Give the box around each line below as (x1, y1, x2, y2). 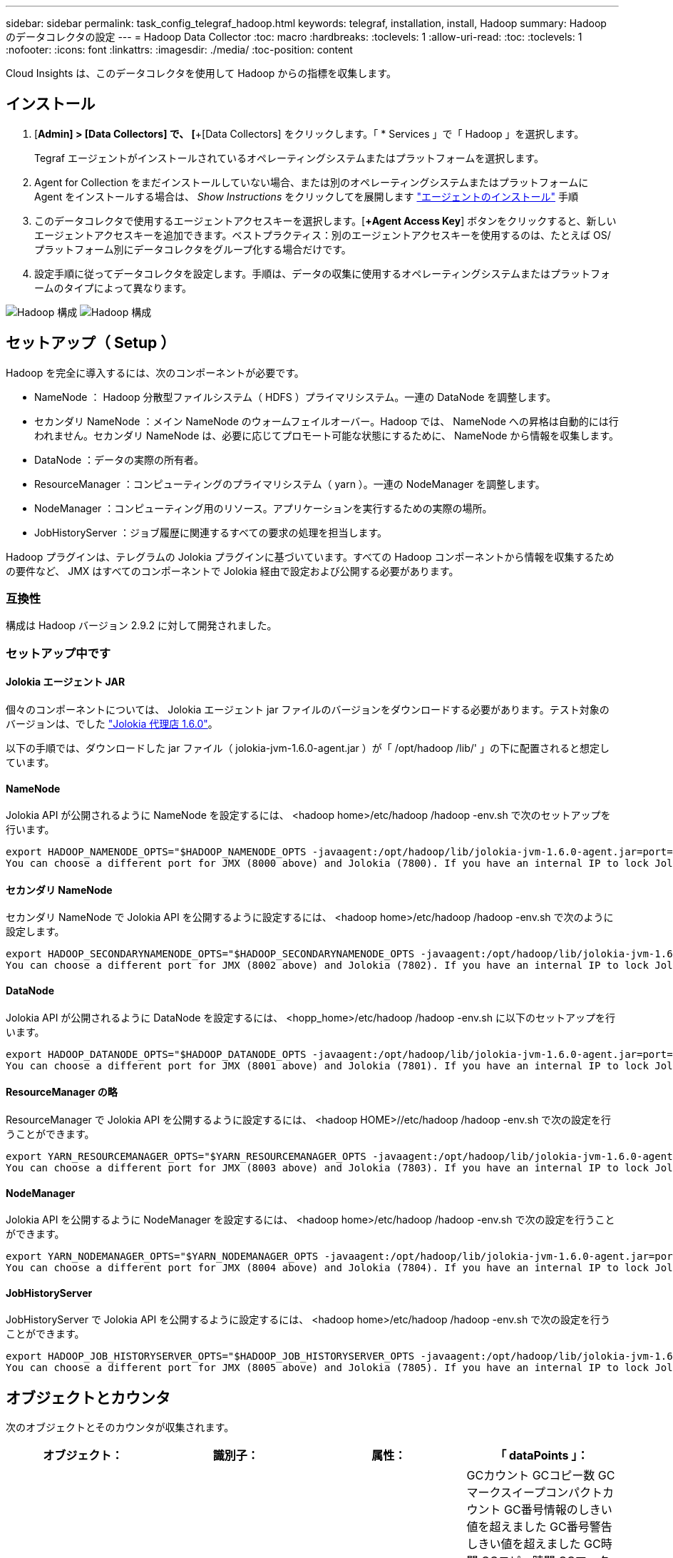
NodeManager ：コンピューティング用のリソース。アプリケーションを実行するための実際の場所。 (34, 501, 493, 514)
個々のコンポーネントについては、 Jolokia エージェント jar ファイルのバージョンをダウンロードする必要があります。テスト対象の (6, 703, 610, 716)
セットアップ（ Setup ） (6, 334, 176, 352)
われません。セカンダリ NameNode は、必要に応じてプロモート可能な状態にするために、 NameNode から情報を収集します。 (34, 429, 619, 442)
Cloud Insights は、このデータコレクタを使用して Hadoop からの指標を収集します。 (6, 67, 396, 79)
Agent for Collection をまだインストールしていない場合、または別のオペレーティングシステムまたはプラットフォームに (34, 175, 589, 188)
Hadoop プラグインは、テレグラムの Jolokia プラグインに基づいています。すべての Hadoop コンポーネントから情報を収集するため (6, 550, 615, 563)
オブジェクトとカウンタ (6, 1388, 170, 1407)
